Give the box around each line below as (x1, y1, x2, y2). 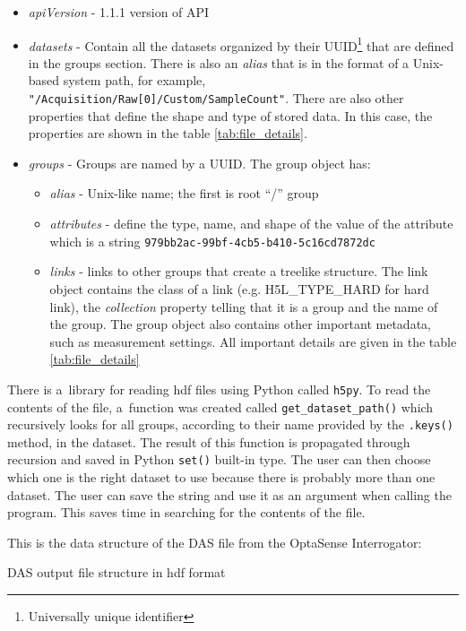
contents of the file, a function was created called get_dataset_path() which (7, 397, 434, 416)
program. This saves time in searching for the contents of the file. (7, 503, 366, 522)
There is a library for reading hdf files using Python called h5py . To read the (7, 379, 431, 398)
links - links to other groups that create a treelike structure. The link (49, 262, 428, 281)
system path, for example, (63, 71, 206, 90)
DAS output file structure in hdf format (7, 563, 226, 582)
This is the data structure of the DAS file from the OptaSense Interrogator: (7, 532, 422, 551)
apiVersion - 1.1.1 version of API (28, 3, 210, 21)
